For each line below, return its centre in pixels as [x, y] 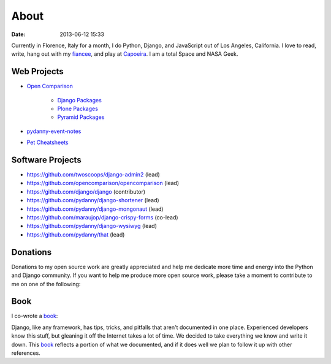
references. [26, 353]
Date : [18, 34]
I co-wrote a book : [35, 316]
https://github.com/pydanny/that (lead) [76, 234]
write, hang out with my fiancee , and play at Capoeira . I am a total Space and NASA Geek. [125, 54]
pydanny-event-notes [54, 131]
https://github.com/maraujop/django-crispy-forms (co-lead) [102, 218]
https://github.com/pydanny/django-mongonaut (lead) [95, 209]
